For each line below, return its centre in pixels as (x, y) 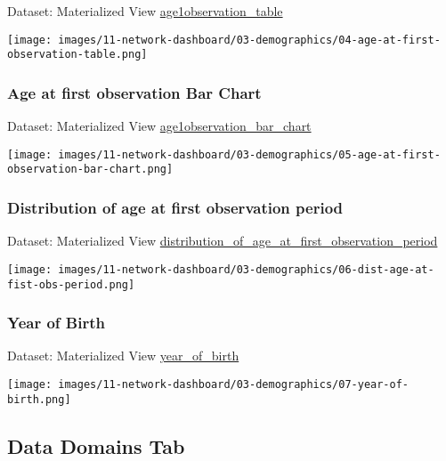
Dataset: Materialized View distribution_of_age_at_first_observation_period (223, 241)
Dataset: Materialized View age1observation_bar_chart (159, 126)
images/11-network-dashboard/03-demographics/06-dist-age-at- (246, 269)
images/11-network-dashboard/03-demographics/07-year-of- (234, 384)
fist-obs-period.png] (71, 284)
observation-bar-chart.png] (90, 170)
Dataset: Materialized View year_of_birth (123, 356)
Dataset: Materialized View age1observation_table (145, 11)
